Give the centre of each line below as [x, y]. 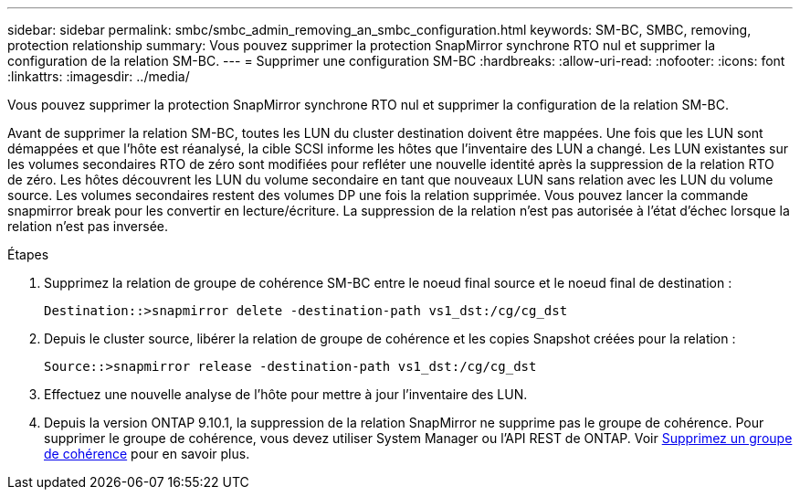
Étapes [28, 254]
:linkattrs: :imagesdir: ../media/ [99, 76]
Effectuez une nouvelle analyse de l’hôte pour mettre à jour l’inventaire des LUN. [286, 394]
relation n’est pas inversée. [88, 226]
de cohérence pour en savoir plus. [147, 454]
